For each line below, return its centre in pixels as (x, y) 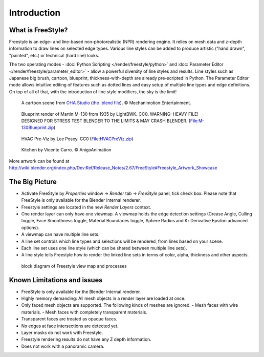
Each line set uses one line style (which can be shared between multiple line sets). (104, 248)
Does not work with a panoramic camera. (63, 346)
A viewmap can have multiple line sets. (60, 234)
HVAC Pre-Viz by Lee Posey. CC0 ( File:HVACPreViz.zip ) (77, 139)
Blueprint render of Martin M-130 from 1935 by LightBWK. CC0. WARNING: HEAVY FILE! (110, 114)
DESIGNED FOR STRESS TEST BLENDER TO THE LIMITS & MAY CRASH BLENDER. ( (106, 121)
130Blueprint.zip (37, 127)
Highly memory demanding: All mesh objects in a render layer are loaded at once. (103, 298)
